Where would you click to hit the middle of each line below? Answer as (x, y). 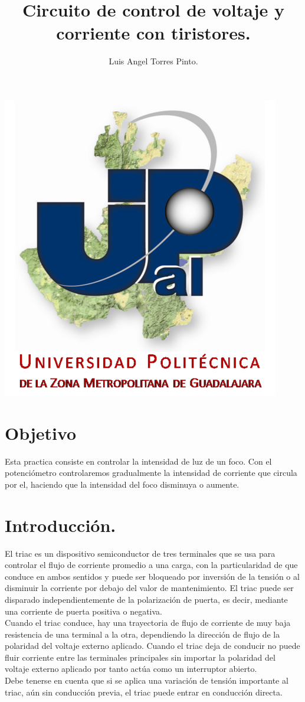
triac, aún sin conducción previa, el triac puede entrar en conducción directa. (144, 692)
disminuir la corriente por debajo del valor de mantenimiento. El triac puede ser (149, 588)
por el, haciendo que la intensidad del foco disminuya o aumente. (122, 484)
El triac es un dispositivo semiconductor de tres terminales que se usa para (140, 553)
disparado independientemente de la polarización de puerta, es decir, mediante (146, 599)
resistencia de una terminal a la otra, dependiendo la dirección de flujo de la (142, 634)
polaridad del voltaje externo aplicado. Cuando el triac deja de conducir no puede (152, 646)
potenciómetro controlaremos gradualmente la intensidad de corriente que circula (151, 473)
